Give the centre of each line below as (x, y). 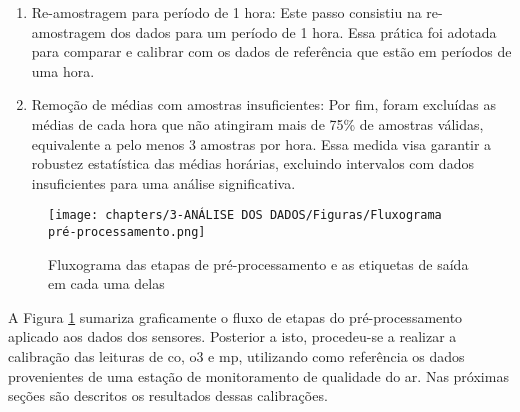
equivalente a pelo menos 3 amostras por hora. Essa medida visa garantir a (261, 143)
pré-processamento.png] (127, 232)
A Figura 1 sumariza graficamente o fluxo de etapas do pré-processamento (235, 316)
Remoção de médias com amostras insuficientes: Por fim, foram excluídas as (263, 104)
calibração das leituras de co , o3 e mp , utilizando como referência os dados (236, 356)
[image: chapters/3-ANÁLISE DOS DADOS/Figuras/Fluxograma (245, 215)
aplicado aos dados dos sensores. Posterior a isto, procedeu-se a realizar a (232, 336)
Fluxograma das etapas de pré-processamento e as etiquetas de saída (258, 263)
